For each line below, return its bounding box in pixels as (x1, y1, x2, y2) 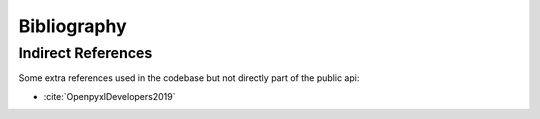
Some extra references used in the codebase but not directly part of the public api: (18, 72, 360, 84)
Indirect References (18, 44, 153, 62)
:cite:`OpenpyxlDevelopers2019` (43, 90, 176, 102)
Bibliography (18, 15, 127, 37)
